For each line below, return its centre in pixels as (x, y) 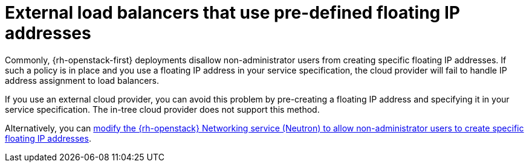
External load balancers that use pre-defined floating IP (232, 13)
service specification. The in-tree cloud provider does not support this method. (162, 109)
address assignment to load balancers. (82, 80)
